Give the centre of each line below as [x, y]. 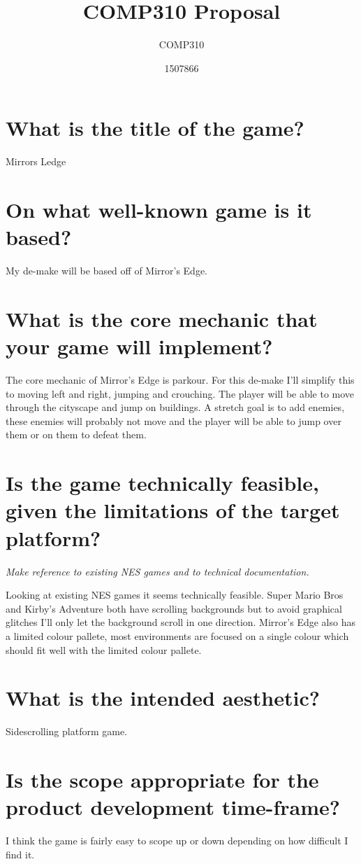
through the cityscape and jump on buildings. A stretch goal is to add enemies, [175, 407]
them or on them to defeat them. [76, 434]
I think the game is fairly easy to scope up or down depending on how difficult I [177, 841]
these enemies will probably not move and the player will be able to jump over [174, 420]
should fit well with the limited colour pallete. [104, 649]
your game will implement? [139, 346]
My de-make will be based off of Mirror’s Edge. [107, 271]
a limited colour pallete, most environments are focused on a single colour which [177, 635]
